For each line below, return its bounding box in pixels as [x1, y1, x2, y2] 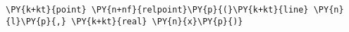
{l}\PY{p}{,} [6, 16, 66, 26]
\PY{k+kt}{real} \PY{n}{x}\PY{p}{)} [71, 16, 243, 26]
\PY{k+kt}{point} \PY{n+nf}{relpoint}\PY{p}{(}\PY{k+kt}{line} [6, 5, 309, 15]
